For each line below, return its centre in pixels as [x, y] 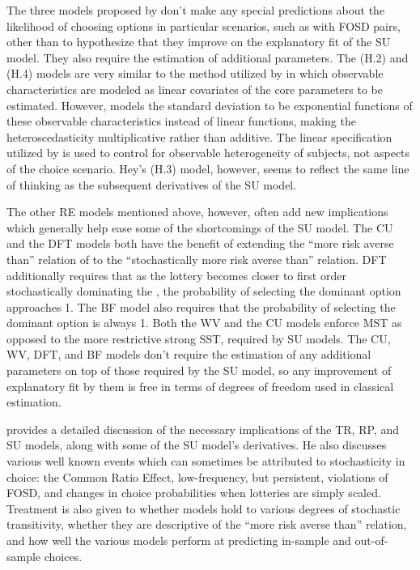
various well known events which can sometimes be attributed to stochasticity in [206, 461]
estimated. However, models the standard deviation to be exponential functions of [210, 105]
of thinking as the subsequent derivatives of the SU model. [152, 184]
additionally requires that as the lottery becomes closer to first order [176, 275]
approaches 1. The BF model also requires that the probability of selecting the [201, 306]
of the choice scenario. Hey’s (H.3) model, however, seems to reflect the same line [208, 168]
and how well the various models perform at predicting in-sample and [179, 540]
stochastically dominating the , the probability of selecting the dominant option [204, 291]
